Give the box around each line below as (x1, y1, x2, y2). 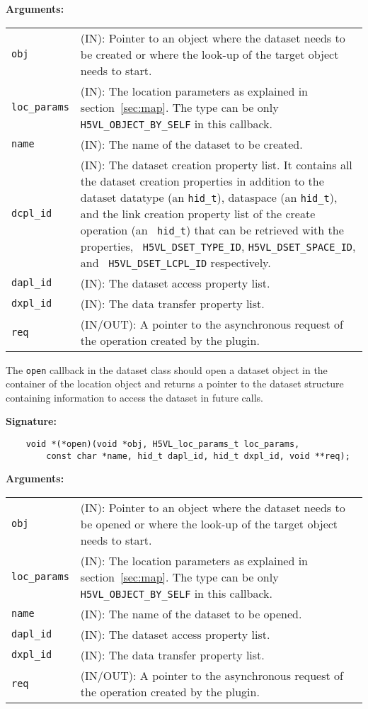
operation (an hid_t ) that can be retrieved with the (80, 221, 344, 238)
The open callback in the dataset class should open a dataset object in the (6, 362, 328, 377)
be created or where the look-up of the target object (80, 45, 339, 62)
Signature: (6, 414, 57, 429)
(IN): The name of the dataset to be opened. (80, 605, 302, 622)
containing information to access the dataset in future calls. (6, 390, 263, 404)
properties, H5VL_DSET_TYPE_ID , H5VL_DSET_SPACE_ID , (80, 237, 356, 254)
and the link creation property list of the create (80, 205, 316, 222)
